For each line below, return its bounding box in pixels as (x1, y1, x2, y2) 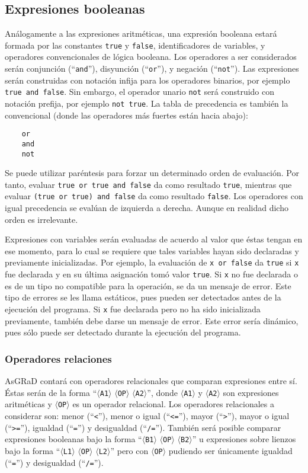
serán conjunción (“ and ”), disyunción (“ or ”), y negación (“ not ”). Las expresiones (5, 62, 299, 75)
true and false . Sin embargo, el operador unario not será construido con (5, 85, 275, 98)
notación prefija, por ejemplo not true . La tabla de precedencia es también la (5, 97, 288, 109)
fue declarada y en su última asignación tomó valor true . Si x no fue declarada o (5, 268, 298, 280)
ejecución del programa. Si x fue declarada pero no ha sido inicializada (5, 302, 261, 315)
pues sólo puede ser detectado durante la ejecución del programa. (5, 326, 241, 338)
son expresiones (223, 386, 279, 398)
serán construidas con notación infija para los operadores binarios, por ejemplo (5, 73, 290, 86)
